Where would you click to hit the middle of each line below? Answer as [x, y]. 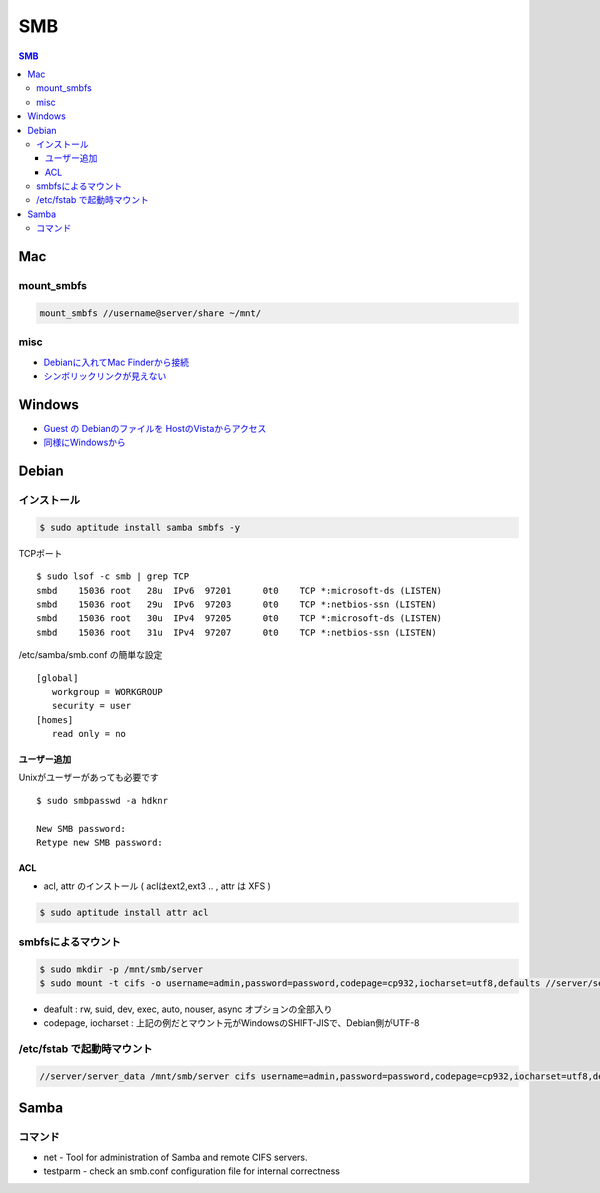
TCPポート [40, 553]
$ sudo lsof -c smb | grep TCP [113, 576]
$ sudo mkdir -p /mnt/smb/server [121, 969]
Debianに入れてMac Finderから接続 [116, 362]
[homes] [55, 719]
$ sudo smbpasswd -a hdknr [102, 800]
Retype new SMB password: [100, 843]
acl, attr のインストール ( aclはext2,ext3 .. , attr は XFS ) [157, 886]
